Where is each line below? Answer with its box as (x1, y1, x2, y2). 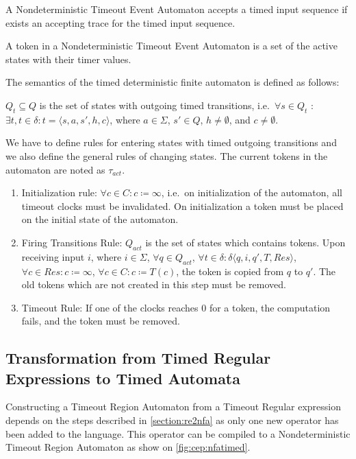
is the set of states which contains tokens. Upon (145, 235, 346, 249)
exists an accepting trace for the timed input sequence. (5, 15, 236, 30)
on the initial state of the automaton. (21, 212, 179, 226)
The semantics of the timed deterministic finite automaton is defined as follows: (5, 75, 340, 89)
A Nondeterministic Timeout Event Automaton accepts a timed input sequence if (5, 2, 348, 16)
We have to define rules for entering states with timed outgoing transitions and (5, 135, 337, 150)
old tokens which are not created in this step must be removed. (21, 277, 286, 292)
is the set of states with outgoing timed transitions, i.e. (39, 97, 270, 112)
